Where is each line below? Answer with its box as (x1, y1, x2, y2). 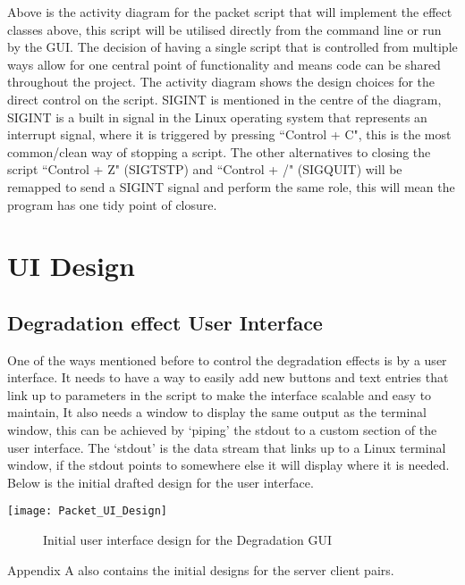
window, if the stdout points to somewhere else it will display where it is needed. (7, 455, 450, 474)
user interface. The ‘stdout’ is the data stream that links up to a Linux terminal (7, 438, 446, 456)
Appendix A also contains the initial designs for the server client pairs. (7, 560, 394, 579)
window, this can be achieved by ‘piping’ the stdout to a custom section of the (7, 421, 437, 439)
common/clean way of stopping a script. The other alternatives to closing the (7, 142, 431, 161)
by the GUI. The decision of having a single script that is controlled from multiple (7, 38, 458, 56)
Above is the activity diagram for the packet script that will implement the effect (7, 3, 452, 21)
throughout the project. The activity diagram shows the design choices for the (7, 72, 435, 91)
